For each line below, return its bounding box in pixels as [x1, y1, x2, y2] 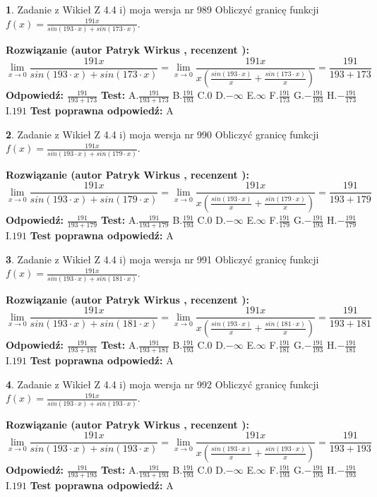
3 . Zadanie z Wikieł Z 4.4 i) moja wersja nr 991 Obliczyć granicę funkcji [6, 251, 319, 266]
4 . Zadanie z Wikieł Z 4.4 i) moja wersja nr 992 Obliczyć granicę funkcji [6, 376, 319, 391]
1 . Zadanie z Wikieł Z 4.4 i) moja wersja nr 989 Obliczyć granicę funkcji [6, 2, 319, 16]
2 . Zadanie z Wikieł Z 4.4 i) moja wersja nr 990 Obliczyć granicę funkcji [6, 126, 319, 141]
